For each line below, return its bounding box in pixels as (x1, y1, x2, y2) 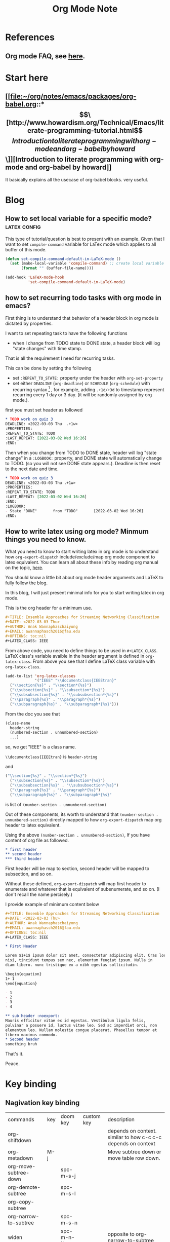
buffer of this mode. (5, 246, 47, 252)
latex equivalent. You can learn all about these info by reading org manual (5, 559, 158, 566)
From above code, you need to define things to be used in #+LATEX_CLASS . (5, 647, 158, 654)
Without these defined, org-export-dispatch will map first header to (5, 881, 147, 887)
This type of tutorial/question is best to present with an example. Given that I (5, 236, 165, 242)
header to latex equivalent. (5, 822, 61, 828)
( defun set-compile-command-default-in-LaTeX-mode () (5, 256, 121, 261)
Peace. (5, 1061, 20, 1067)
